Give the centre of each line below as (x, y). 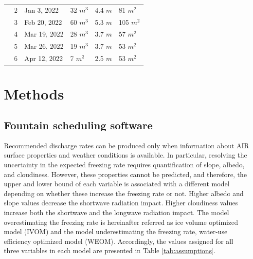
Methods (34, 94)
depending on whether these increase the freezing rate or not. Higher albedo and (124, 193)
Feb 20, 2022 (43, 22)
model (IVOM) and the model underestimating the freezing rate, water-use (116, 231)
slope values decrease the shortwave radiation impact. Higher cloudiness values (121, 203)
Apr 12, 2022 (44, 58)
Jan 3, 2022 (42, 10)
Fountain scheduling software (78, 125)
